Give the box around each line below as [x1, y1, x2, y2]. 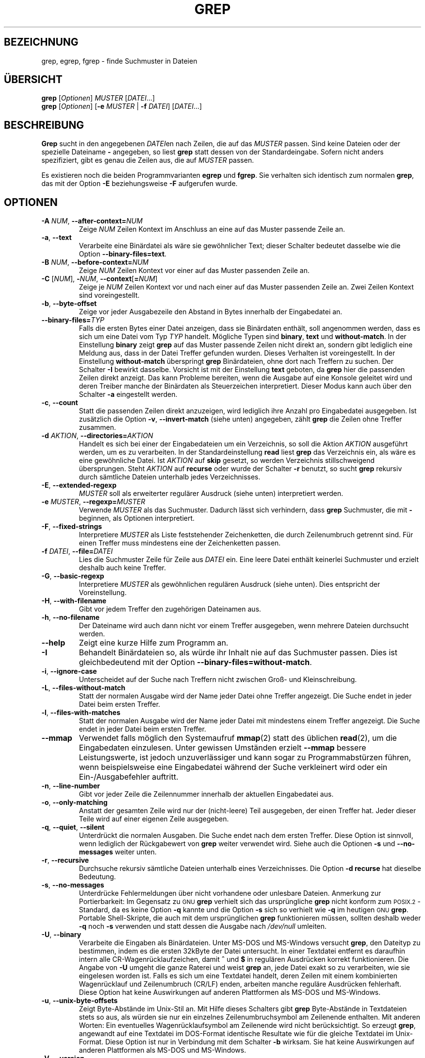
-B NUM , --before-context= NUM [41, 258, 149, 267]
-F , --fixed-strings [41, 522, 102, 531]
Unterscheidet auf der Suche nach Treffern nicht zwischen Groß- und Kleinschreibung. [79, 675, 357, 684]
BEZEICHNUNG [4, 36, 79, 49]
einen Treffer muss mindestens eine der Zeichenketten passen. [79, 539, 281, 547]
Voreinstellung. [79, 588, 127, 597]
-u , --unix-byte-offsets [41, 996, 118, 1005]
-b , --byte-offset [41, 299, 97, 308]
